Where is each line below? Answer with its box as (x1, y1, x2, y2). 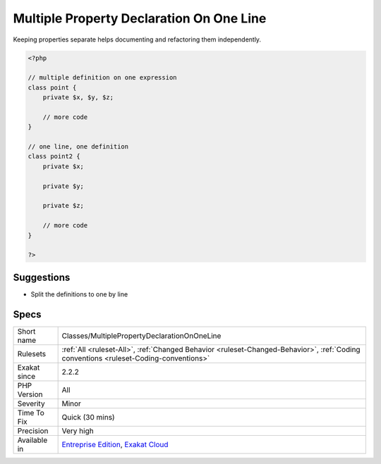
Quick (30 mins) (61, 412, 116, 422)
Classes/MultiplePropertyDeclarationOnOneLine (61, 331, 222, 341)
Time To (17, 408, 45, 418)
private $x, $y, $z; (42, 94, 114, 101)
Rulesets (17, 349, 46, 358)
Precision (17, 426, 49, 436)
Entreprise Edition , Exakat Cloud (61, 439, 169, 449)
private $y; (42, 182, 85, 190)
